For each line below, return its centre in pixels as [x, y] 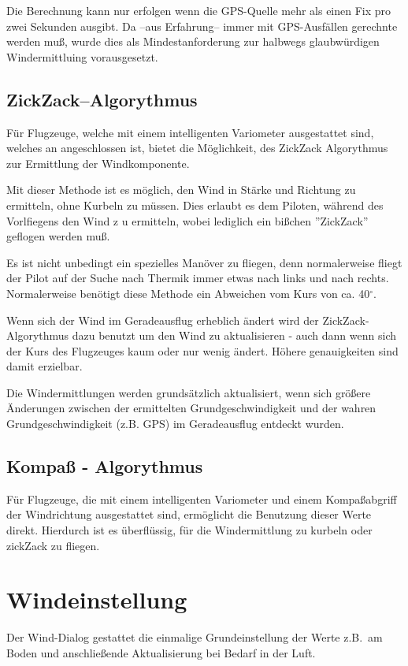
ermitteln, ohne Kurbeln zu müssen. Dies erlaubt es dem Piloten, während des [195, 205]
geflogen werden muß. [58, 236]
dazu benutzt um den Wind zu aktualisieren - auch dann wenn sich [234, 335]
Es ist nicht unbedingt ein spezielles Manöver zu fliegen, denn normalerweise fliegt [204, 262]
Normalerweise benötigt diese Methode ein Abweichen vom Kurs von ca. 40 [188, 293]
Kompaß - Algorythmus [105, 466]
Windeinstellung [97, 599]
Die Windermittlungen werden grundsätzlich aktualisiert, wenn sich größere [189, 392]
